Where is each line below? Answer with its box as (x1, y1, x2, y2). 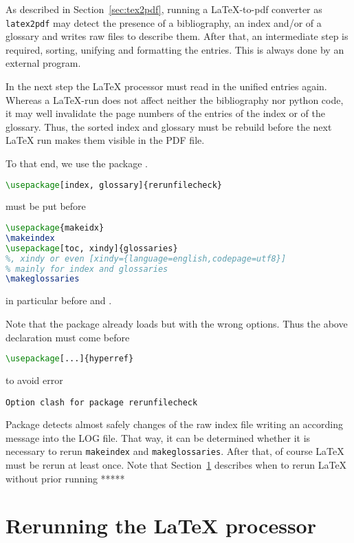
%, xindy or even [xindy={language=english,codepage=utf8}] (5, 253, 287, 264)
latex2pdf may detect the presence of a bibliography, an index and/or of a (5, 15, 322, 30)
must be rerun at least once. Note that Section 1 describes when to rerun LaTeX (5, 458, 347, 472)
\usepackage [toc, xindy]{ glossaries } (5, 243, 178, 253)
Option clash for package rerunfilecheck (5, 397, 198, 407)
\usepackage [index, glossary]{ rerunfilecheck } (5, 180, 223, 190)
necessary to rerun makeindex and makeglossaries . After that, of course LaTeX (5, 444, 344, 458)
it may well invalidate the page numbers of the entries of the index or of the (5, 106, 325, 120)
